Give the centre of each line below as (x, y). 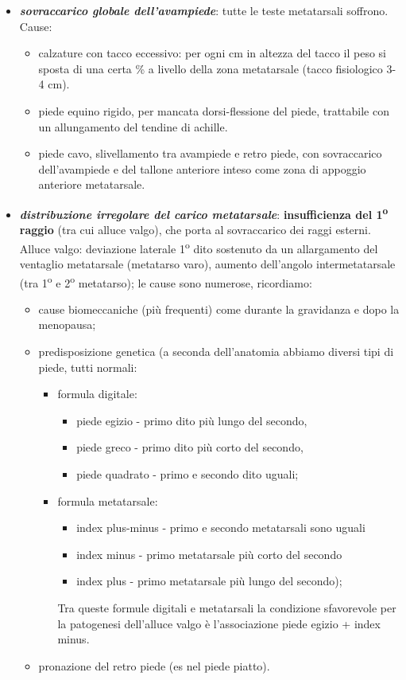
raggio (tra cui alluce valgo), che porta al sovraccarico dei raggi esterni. (195, 230)
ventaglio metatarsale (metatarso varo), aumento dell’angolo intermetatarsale (207, 264)
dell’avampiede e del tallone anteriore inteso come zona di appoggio (202, 168)
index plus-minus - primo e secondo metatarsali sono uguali (221, 528)
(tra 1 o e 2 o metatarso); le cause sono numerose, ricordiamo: (166, 281)
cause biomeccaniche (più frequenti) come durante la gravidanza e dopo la (219, 309)
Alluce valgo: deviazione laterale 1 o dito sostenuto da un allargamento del (199, 247)
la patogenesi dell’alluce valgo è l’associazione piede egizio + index (219, 623)
